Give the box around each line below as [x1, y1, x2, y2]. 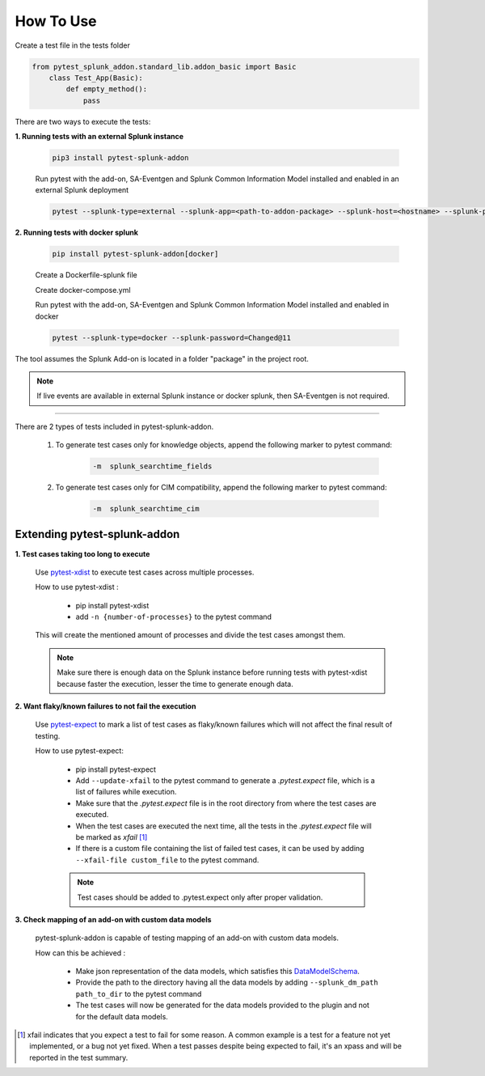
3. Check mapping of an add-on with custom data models [15, 914, 212, 924]
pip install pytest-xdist [75, 600, 150, 610]
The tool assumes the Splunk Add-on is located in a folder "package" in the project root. [15, 354, 309, 363]
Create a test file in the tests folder [15, 40, 131, 50]
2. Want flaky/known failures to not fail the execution [15, 701, 196, 711]
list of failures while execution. [75, 787, 177, 797]
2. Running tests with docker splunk [15, 227, 139, 238]
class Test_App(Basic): [48, 73, 143, 83]
